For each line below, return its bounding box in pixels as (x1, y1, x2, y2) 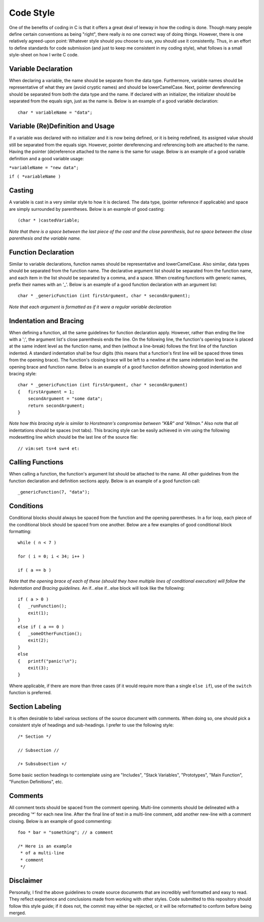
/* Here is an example (18, 844, 72, 849)
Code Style (9, 7, 55, 18)
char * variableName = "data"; (18, 109, 93, 115)
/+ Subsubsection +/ (18, 761, 67, 767)
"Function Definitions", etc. (9, 779, 63, 785)
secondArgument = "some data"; (27, 396, 103, 401)
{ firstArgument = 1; (18, 389, 75, 395)
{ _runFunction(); (18, 603, 67, 609)
